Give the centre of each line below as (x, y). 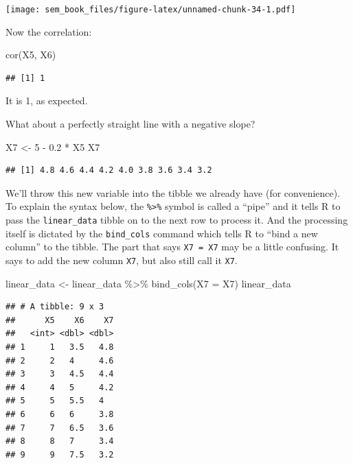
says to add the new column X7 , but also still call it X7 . (122, 260)
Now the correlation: (49, 31)
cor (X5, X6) (31, 55)
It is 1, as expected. (47, 100)
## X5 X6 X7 (60, 320)
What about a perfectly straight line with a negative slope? (130, 124)
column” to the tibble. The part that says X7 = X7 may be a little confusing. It (172, 247)
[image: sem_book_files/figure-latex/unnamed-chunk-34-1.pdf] (151, 10)
